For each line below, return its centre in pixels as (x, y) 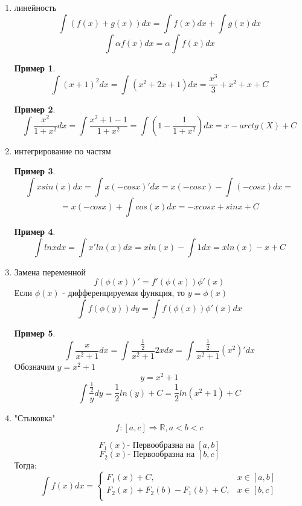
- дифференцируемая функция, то (124, 293)
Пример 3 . (35, 171)
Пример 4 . (35, 232)
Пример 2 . (35, 109)
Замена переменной (50, 271)
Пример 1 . (35, 67)
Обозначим (34, 366)
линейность (35, 7)
